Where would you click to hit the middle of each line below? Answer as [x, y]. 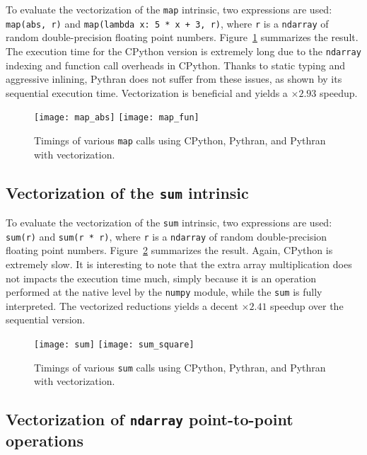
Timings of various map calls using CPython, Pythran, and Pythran [180, 140]
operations [45, 440]
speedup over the [307, 305]
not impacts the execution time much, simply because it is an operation [161, 278]
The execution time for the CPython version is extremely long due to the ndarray [183, 51]
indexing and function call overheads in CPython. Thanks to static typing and [176, 65]
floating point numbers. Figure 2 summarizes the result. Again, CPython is [169, 250]
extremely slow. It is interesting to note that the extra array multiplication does [179, 264]
